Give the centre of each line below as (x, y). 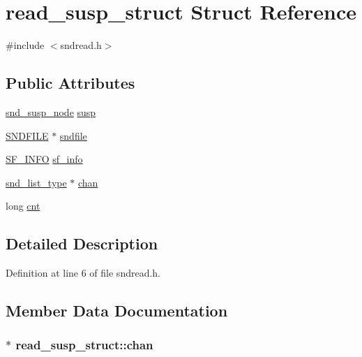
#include (25, 45)
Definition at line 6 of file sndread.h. (83, 273)
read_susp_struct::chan (84, 345)
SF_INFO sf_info (44, 159)
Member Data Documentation (117, 311)
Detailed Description (82, 243)
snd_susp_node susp (51, 111)
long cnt (23, 206)
